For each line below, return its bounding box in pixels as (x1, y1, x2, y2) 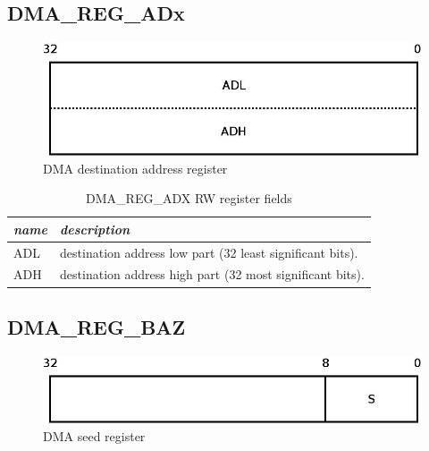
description (60, 219, 130, 238)
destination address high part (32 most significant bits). (60, 265, 365, 284)
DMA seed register (43, 426, 146, 445)
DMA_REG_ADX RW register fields (86, 189, 292, 208)
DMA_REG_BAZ (7, 312, 186, 340)
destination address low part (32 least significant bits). (60, 243, 358, 261)
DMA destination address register (43, 158, 228, 177)
